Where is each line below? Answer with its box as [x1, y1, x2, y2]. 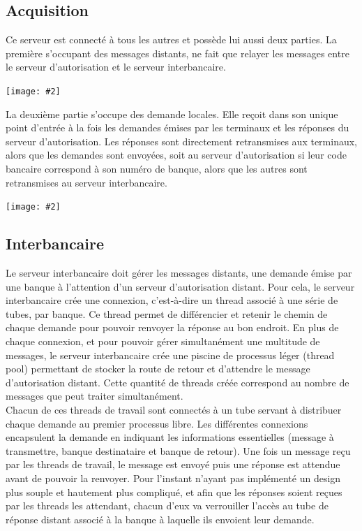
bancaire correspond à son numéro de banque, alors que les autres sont [6, 161, 308, 176]
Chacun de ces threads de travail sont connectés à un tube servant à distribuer [6, 402, 342, 416]
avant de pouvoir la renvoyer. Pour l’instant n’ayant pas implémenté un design [6, 470, 341, 485]
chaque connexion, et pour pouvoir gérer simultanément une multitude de [6, 334, 320, 349]
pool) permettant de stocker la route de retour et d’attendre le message [6, 361, 310, 376]
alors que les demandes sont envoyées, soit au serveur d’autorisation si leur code [6, 147, 347, 162]
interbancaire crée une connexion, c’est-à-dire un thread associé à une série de [6, 293, 338, 307]
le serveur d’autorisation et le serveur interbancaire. [6, 59, 226, 74]
